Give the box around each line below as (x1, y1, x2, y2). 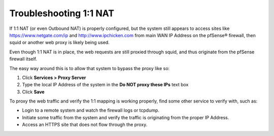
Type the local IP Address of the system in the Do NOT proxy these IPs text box (22, 82, 189, 88)
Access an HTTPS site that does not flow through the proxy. (22, 122, 148, 128)
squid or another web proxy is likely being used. (9, 40, 110, 46)
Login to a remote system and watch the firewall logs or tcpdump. (22, 107, 160, 114)
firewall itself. (9, 56, 38, 62)
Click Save (22, 89, 45, 95)
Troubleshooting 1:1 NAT (9, 8, 114, 19)
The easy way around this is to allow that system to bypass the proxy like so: (9, 65, 170, 71)
